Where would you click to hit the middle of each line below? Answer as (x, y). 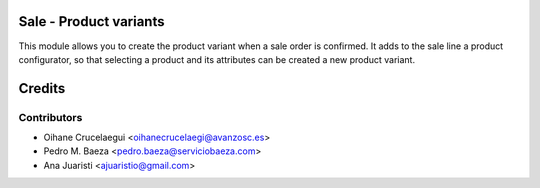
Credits (42, 88)
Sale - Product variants (91, 21)
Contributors (50, 117)
